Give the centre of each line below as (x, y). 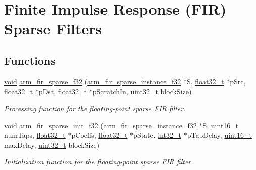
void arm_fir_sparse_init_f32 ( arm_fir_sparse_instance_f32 (100, 125)
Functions (30, 60)
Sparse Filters (53, 28)
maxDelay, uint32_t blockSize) (52, 145)
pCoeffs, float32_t (99, 135)
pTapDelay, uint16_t (219, 135)
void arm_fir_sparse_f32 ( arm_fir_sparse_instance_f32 (93, 81)
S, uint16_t (221, 125)
